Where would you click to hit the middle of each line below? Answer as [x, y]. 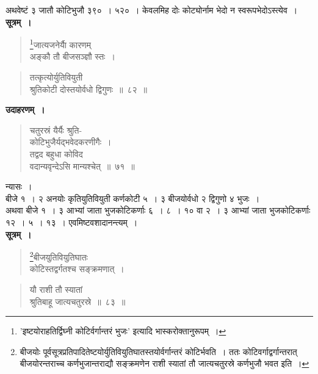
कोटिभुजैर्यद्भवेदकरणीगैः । [70, 142]
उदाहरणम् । [25, 110]
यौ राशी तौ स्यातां [56, 289]
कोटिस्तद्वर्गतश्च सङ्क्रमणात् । [77, 269]
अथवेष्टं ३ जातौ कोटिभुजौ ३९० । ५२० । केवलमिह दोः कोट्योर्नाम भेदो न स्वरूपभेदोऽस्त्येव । [152, 10]
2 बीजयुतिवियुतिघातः [59, 256]
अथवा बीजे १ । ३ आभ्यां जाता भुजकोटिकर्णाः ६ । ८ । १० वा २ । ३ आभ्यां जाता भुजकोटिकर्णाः [158, 210]
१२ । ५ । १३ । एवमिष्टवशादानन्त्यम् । [72, 222]
